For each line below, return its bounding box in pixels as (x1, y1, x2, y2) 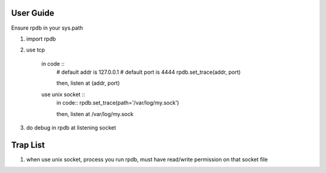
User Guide (11, 8, 54, 18)
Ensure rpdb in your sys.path (11, 24, 83, 31)
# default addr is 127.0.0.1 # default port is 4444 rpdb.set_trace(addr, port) (56, 68, 241, 76)
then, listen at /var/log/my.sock (56, 110, 134, 117)
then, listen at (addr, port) (56, 79, 120, 87)
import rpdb (26, 35, 56, 42)
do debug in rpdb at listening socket (26, 124, 117, 131)
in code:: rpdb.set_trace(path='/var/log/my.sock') (56, 99, 179, 106)
